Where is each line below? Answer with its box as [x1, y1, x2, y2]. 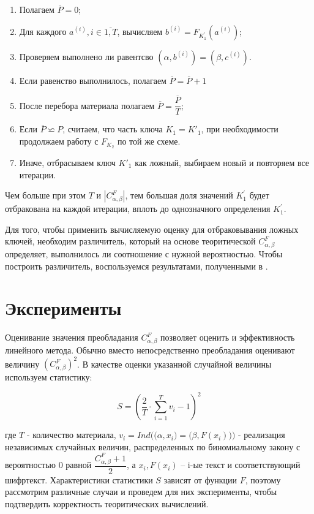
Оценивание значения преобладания [5, 331, 138, 344]
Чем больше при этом [5, 189, 86, 202]
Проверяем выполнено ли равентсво [19, 50, 154, 62]
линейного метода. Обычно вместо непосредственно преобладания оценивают [5, 344, 295, 357]
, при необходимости [201, 123, 278, 135]
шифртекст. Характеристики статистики [5, 473, 153, 486]
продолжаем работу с [19, 135, 99, 148]
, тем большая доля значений [125, 189, 233, 202]
